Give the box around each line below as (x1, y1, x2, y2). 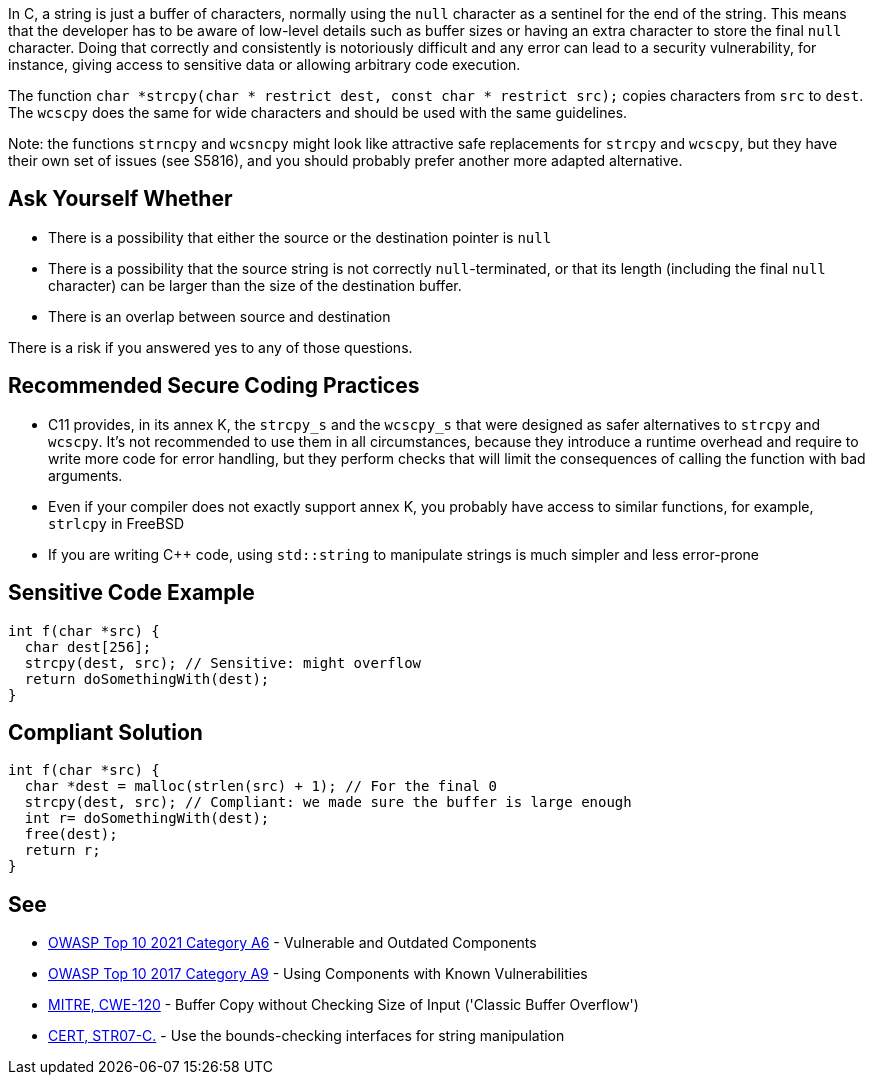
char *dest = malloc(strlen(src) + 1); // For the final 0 (24, 778, 497, 795)
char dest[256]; (24, 638, 152, 655)
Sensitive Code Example (8, 580, 255, 606)
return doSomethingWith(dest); (24, 670, 270, 687)
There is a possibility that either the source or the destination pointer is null (48, 228, 552, 246)
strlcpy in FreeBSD (48, 514, 185, 532)
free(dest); (24, 826, 118, 843)
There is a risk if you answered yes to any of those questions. (8, 338, 413, 356)
